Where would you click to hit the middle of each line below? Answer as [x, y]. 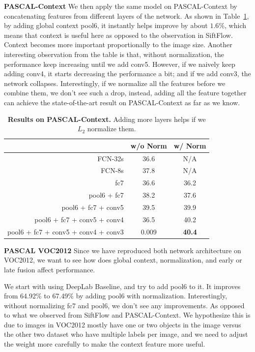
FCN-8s [112, 170]
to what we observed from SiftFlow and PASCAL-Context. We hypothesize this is [127, 315]
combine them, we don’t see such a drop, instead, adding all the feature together [125, 93]
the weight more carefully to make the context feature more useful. [105, 344]
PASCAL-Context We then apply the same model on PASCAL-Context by [121, 6]
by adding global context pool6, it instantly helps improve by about [106, 25]
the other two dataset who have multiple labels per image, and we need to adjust [126, 334]
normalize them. [112, 129]
